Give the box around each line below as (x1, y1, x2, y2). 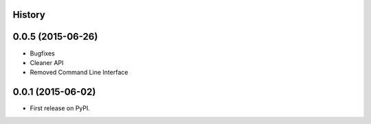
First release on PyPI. (30, 104, 91, 112)
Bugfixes (30, 49, 55, 58)
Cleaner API (30, 58, 64, 66)
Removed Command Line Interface (30, 69, 128, 77)
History (12, 9, 46, 21)
